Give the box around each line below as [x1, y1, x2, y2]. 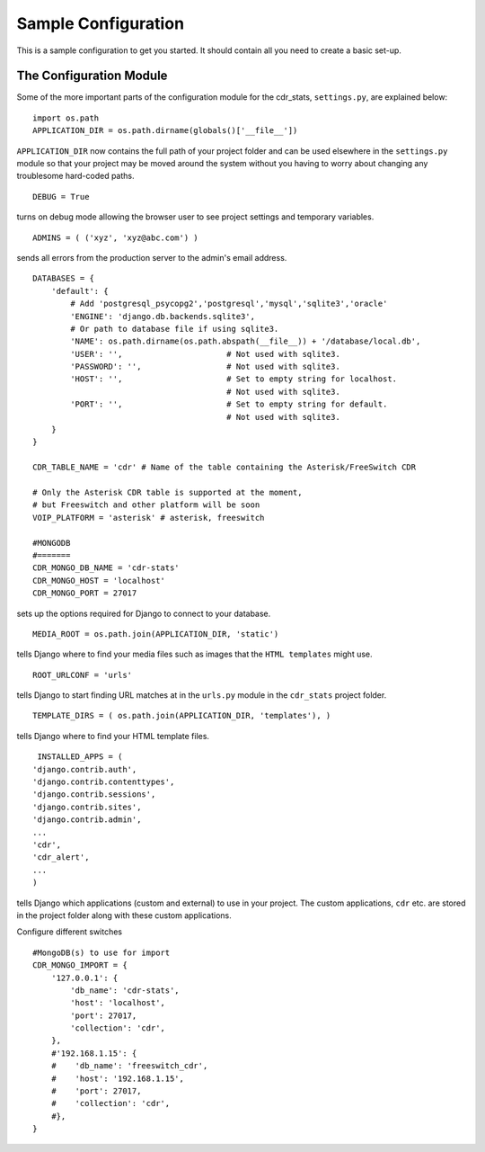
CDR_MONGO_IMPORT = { [32, 960, 128, 970]
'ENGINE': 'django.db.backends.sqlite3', [70, 311, 256, 321]
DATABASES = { [32, 273, 94, 283]
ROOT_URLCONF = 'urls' [32, 670, 133, 680]
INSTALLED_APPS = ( [37, 752, 123, 762]
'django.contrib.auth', [32, 764, 137, 774]
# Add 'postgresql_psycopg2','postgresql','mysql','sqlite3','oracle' [70, 299, 388, 309]
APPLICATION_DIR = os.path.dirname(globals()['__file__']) [32, 126, 298, 136]
